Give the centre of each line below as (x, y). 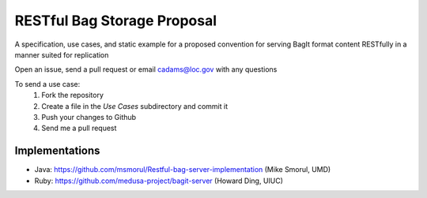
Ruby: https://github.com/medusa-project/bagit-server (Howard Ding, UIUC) (159, 181)
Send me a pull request (79, 128)
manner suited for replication (62, 54)
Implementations (57, 151)
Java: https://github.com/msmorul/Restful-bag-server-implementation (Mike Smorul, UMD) (183, 170)
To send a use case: (47, 84)
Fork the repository (73, 95)
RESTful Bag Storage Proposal (116, 21)
